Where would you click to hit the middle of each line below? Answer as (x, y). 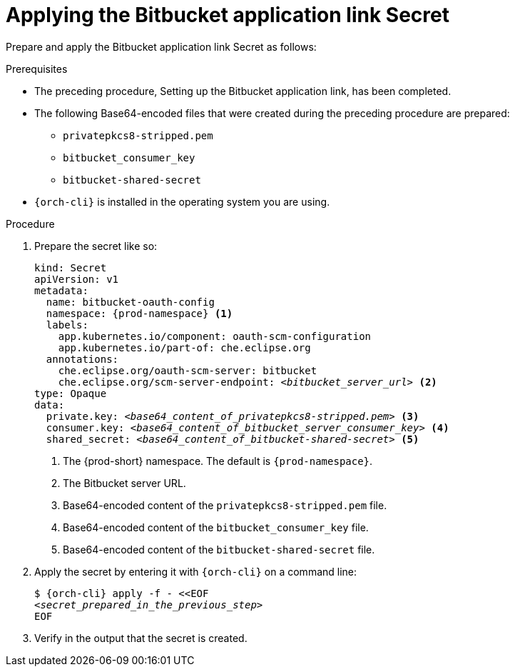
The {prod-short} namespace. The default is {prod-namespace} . (218, 461)
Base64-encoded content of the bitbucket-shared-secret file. (219, 549)
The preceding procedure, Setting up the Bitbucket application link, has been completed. (243, 91)
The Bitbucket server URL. (124, 483)
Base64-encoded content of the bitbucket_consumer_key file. (216, 527)
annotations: (82, 359)
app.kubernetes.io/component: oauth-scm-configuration (215, 336)
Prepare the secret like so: (96, 246)
